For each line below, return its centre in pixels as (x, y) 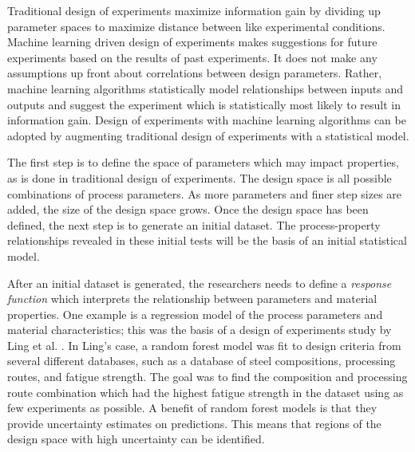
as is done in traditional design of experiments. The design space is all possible (200, 177)
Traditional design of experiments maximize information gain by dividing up (194, 10)
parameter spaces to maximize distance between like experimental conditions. (196, 26)
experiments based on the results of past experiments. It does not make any (192, 57)
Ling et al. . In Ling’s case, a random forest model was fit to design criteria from (204, 345)
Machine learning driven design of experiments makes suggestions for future (192, 42)
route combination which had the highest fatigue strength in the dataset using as (206, 392)
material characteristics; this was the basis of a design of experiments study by (200, 330)
